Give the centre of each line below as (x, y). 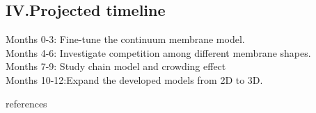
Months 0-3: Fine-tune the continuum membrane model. (125, 39)
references (26, 103)
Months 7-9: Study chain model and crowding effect (116, 66)
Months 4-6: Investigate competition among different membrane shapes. (158, 52)
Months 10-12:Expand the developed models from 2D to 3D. (134, 79)
